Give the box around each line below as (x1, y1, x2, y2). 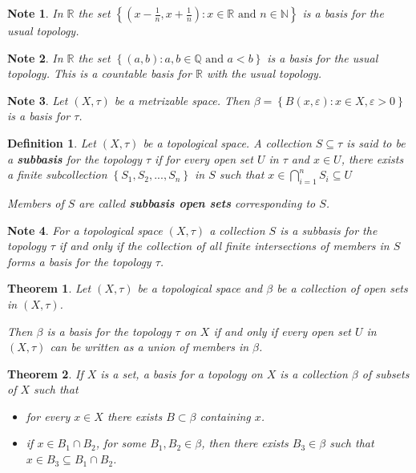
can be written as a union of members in (50, 338, 249, 355)
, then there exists (201, 435, 289, 451)
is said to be (346, 134, 406, 151)
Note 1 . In (7, 5, 63, 21)
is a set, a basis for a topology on (100, 365, 263, 382)
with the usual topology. (206, 65, 322, 82)
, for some (95, 435, 147, 451)
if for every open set (155, 150, 253, 167)
